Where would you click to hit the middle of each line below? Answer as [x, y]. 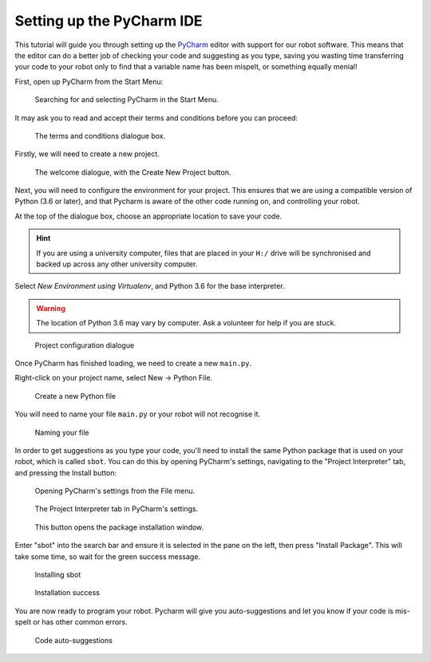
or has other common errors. [80, 622]
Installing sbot [58, 575]
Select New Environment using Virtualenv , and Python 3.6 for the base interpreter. [150, 286]
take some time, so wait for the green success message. [108, 556]
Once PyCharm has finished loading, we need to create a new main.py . [133, 363]
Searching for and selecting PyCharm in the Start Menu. [127, 100]
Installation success [67, 593]
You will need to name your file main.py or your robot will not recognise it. [138, 414]
